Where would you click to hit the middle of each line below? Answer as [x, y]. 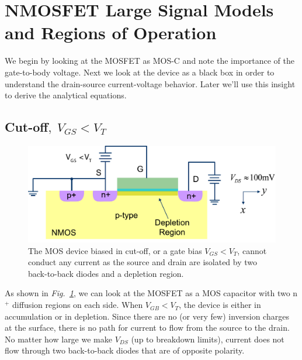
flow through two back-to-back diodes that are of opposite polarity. [125, 350]
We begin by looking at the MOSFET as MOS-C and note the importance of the [150, 61]
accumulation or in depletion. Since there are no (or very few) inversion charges [147, 316]
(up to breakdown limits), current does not [208, 339]
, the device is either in [220, 305]
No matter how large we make [58, 339]
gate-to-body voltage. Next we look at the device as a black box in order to [140, 72]
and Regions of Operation [111, 32]
